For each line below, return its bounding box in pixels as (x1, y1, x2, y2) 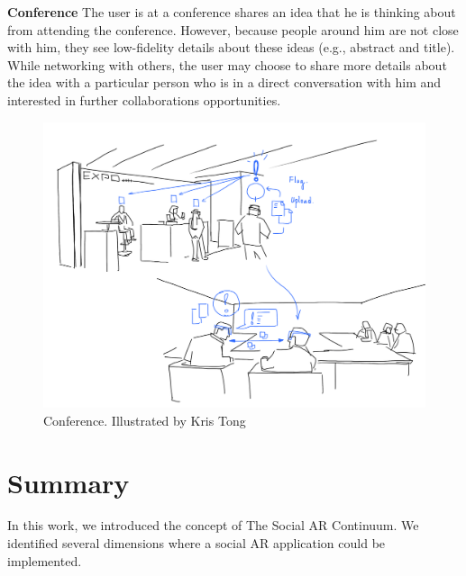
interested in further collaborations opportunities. (7, 90, 281, 109)
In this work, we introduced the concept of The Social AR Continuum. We (7, 516, 419, 535)
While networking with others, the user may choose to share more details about (7, 55, 447, 74)
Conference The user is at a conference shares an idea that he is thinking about (7, 3, 456, 21)
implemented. (7, 551, 82, 570)
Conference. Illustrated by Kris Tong (43, 410, 246, 429)
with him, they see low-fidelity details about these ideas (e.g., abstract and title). (7, 38, 455, 57)
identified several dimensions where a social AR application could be (7, 534, 386, 553)
